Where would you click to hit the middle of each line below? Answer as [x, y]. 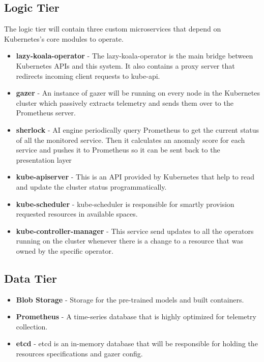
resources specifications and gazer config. [79, 354]
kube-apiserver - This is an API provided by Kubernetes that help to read [135, 177]
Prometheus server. [46, 113]
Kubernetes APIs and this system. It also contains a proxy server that [125, 65]
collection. [32, 326]
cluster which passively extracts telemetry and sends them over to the [125, 102]
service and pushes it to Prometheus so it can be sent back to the [118, 150]
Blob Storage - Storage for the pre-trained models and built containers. [130, 299]
